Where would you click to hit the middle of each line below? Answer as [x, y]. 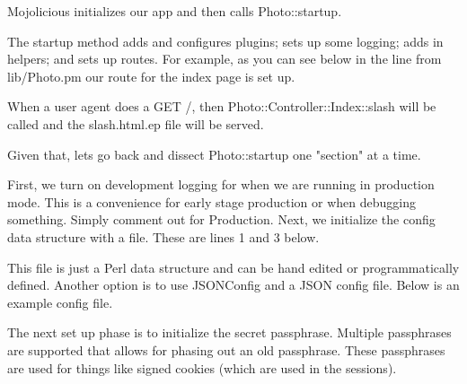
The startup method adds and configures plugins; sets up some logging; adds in [225, 41]
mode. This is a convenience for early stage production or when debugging [211, 201]
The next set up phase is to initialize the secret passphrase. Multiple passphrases [229, 332]
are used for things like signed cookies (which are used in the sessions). [202, 367]
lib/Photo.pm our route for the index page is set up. [151, 76]
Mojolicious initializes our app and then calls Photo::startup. [175, 11]
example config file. [60, 302]
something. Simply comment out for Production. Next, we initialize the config [221, 219]
